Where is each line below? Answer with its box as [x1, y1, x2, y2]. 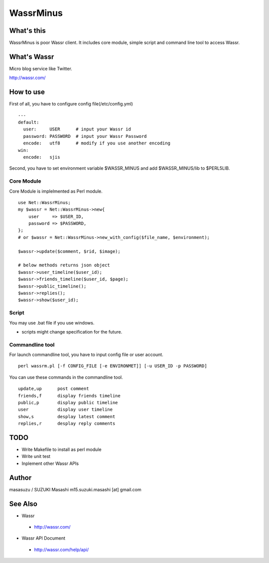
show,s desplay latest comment [18, 414, 116, 419]
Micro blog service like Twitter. [9, 65, 72, 72]
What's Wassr [9, 52, 54, 61]
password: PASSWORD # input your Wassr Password [23, 133, 147, 139]
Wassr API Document [21, 535, 66, 541]
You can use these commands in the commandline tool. [9, 374, 123, 380]
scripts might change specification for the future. [21, 329, 123, 335]
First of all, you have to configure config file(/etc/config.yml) [9, 101, 133, 107]
